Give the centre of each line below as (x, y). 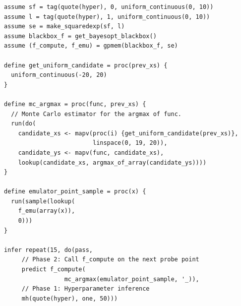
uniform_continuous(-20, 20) (59, 75)
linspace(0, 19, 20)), (130, 143)
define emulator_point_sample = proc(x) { (75, 192)
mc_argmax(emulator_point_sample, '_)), (132, 279)
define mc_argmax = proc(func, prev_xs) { (75, 104)
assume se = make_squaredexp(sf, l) (64, 27)
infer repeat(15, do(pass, (48, 250)
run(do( (24, 124)
